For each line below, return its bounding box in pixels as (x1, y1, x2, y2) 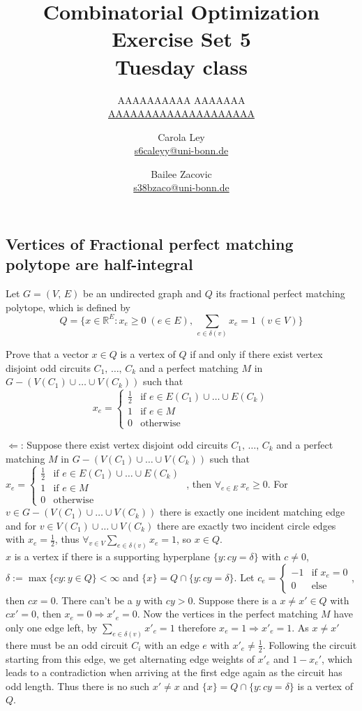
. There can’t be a (55, 592, 133, 607)
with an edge (144, 637, 199, 652)
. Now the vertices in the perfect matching (137, 606, 318, 621)
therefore (178, 620, 216, 634)
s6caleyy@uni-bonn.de (134, 143, 229, 158)
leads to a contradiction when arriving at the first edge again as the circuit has (6, 665, 342, 680)
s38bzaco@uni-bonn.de (133, 180, 229, 195)
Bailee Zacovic (151, 166, 212, 181)
